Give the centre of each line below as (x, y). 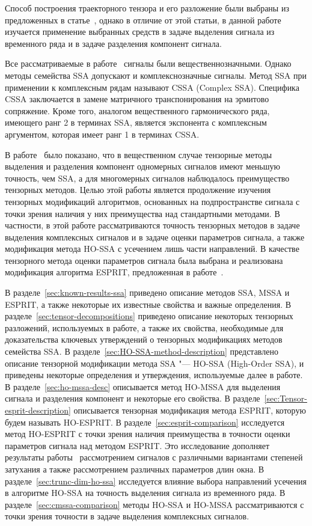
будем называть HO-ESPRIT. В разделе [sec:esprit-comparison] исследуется (145, 422)
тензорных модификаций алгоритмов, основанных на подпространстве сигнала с (152, 201)
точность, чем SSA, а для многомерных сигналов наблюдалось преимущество (147, 178)
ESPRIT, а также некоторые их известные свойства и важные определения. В (148, 304)
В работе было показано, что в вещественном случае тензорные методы (139, 154)
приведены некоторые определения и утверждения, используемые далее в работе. (154, 375)
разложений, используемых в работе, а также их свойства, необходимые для (144, 327)
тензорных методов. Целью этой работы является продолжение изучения (138, 190)
